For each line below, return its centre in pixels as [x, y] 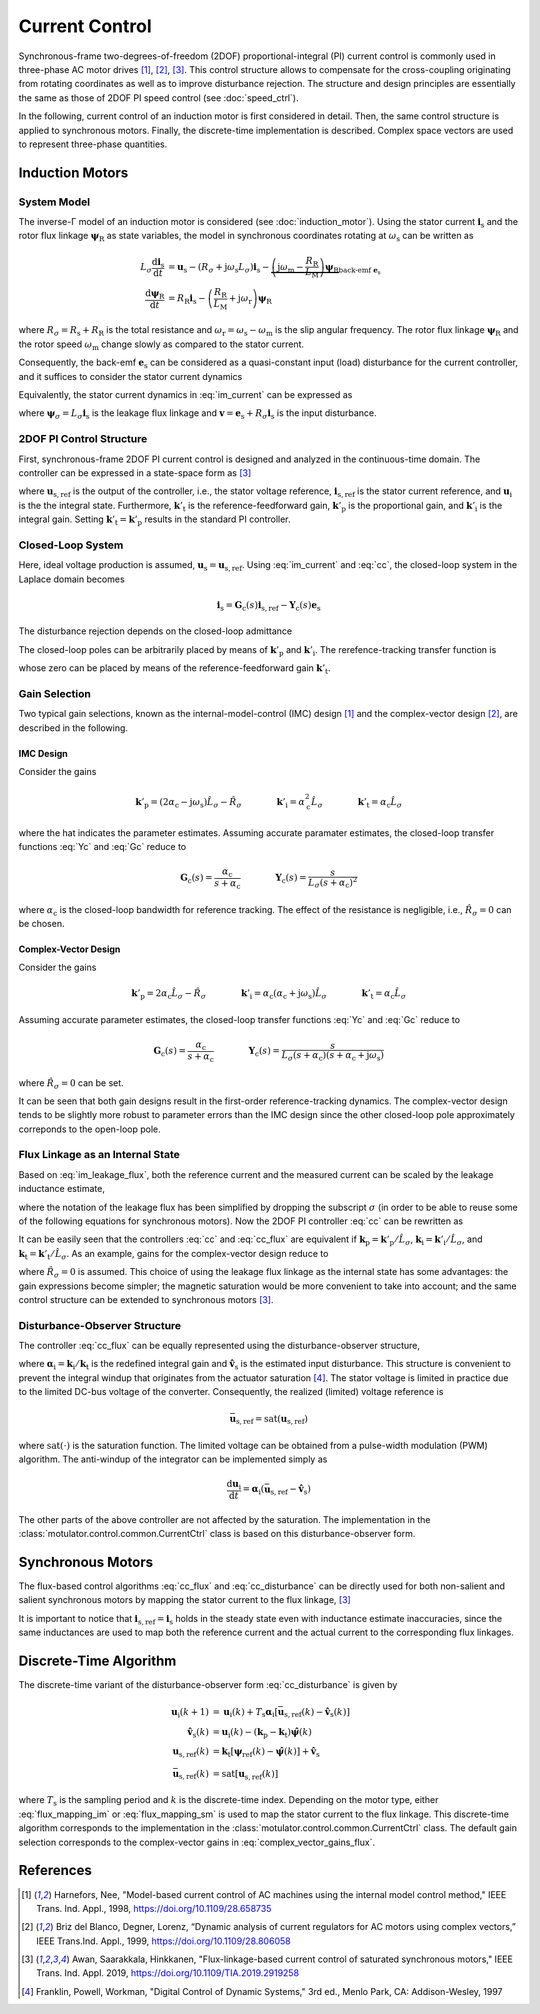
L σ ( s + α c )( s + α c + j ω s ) [333, 1056]
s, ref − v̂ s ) [291, 1490]
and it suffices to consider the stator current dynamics [130, 376]
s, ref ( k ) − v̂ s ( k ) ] [316, 1713]
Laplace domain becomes [71, 579]
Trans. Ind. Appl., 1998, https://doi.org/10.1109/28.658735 [154, 1908]
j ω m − [290, 268]
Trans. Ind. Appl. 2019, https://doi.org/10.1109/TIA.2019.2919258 [168, 1973]
